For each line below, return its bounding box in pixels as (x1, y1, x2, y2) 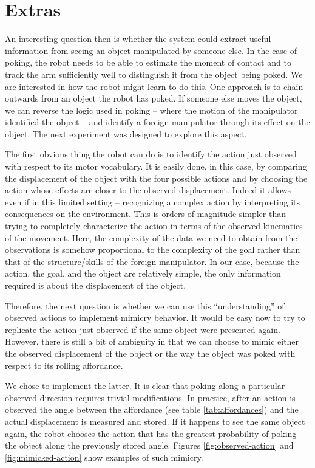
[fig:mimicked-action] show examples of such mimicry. (5, 450, 203, 463)
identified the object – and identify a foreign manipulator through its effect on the (5, 115, 310, 128)
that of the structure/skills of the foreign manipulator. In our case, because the (5, 255, 299, 267)
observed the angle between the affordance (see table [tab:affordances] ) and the (5, 403, 299, 416)
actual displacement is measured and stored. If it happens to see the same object (5, 415, 305, 427)
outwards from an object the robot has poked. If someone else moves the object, (5, 92, 302, 105)
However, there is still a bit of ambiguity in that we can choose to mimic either (5, 335, 299, 348)
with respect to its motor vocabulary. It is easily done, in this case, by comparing (5, 160, 307, 173)
